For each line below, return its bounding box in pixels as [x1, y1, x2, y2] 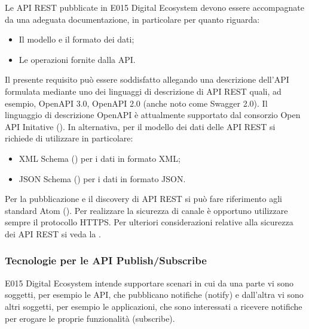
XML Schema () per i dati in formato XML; [19, 152, 180, 164]
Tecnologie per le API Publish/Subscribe [5, 253, 207, 268]
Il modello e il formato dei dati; [19, 33, 134, 46]
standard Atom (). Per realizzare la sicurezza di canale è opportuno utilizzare [5, 204, 288, 216]
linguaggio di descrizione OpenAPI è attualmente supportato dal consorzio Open [5, 108, 301, 121]
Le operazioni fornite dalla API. [19, 53, 136, 65]
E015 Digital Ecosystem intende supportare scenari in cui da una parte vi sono [5, 276, 293, 289]
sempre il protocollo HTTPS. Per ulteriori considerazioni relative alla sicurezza [5, 216, 293, 228]
